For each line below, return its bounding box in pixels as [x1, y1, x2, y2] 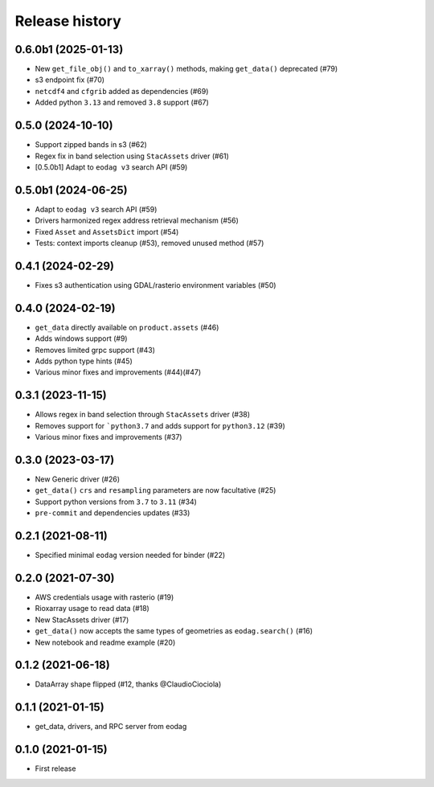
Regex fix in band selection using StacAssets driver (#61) [35, 151, 229, 161]
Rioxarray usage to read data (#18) [35, 604, 150, 613]
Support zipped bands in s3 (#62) [35, 140, 148, 150]
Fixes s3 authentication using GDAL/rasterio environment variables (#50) [35, 280, 276, 289]
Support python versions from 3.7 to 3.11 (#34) [35, 497, 197, 506]
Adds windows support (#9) [35, 334, 128, 343]
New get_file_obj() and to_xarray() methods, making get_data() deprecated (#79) [35, 64, 338, 74]
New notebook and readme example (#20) [35, 637, 176, 647]
